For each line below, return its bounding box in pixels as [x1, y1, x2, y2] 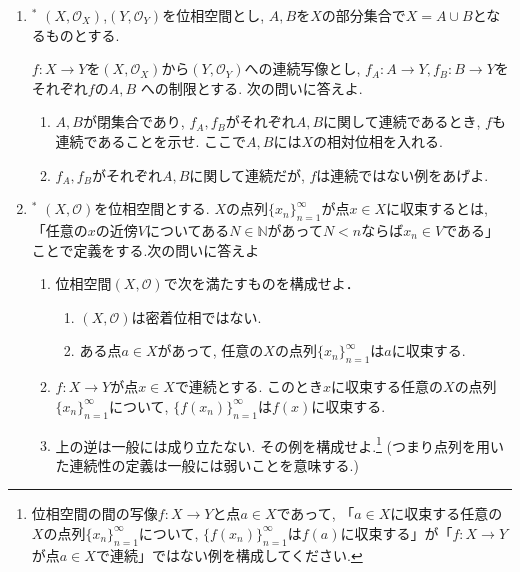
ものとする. [45, 24, 120, 45]
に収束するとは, [386, 198, 489, 219]
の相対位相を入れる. [312, 130, 443, 151]
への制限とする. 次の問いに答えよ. [140, 77, 363, 98]
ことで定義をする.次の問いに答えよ [31, 239, 260, 260]
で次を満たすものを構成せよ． [163, 273, 360, 294]
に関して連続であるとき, [323, 111, 481, 132]
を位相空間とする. [94, 198, 210, 219]
